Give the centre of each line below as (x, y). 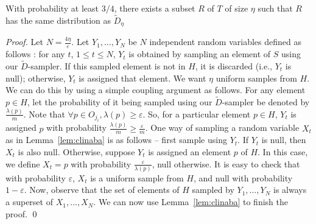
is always (290, 190)
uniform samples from (256, 78)
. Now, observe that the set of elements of (102, 190)
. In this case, (283, 151)
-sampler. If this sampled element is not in (107, 65)
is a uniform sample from (137, 177)
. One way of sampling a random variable (222, 128)
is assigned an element (190, 151)
